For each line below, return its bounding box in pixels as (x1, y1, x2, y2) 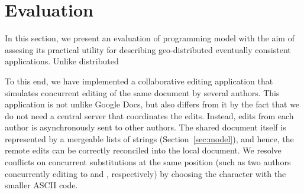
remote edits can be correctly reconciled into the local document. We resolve (5, 144, 282, 156)
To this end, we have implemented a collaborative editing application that (5, 74, 273, 87)
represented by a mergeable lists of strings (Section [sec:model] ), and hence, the (5, 132, 294, 145)
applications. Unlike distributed (5, 55, 119, 67)
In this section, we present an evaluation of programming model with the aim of (5, 32, 295, 44)
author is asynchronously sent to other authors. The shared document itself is (5, 121, 286, 133)
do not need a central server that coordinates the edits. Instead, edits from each (5, 109, 294, 122)
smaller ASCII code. (5, 179, 78, 191)
